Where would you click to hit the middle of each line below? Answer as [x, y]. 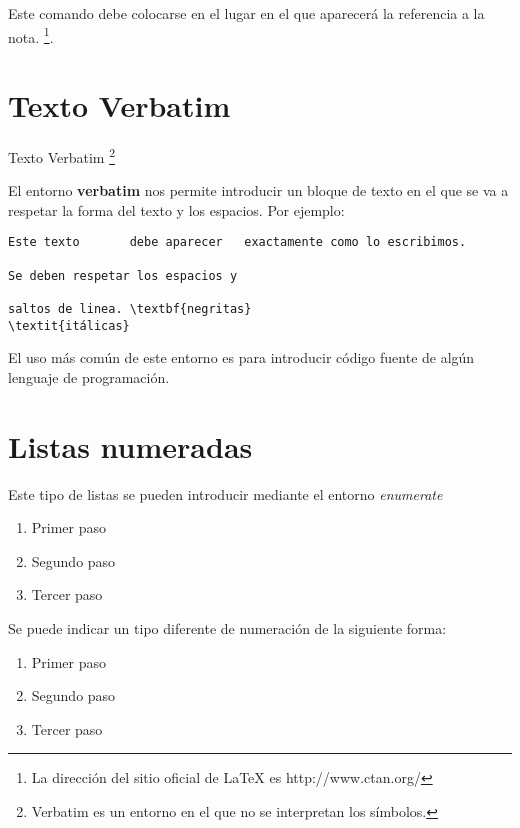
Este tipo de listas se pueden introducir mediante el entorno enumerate [225, 493]
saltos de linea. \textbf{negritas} [130, 309]
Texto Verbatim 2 [61, 155]
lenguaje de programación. [89, 376]
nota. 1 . [31, 35]
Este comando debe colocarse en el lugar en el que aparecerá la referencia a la [246, 13]
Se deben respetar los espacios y [123, 275]
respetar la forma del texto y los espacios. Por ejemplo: [176, 209]
